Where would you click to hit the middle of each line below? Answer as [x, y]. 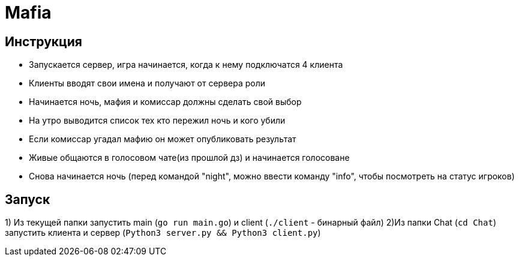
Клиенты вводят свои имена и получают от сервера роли [147, 83]
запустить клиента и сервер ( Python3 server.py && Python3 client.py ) [163, 233]
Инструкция [43, 41]
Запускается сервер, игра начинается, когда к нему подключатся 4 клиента [186, 65]
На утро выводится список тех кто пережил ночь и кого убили [157, 121]
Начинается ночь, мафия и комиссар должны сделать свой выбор [165, 102]
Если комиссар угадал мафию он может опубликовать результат [163, 139]
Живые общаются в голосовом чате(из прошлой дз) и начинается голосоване [189, 158]
